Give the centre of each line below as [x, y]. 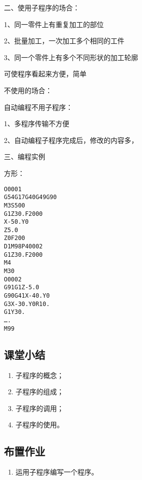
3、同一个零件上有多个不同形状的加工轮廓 [71, 57]
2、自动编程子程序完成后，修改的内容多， [71, 140]
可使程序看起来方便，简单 [45, 74]
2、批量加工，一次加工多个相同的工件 [64, 41]
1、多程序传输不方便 [37, 123]
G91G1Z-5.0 [22, 288]
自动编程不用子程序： [38, 107]
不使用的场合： [28, 90]
